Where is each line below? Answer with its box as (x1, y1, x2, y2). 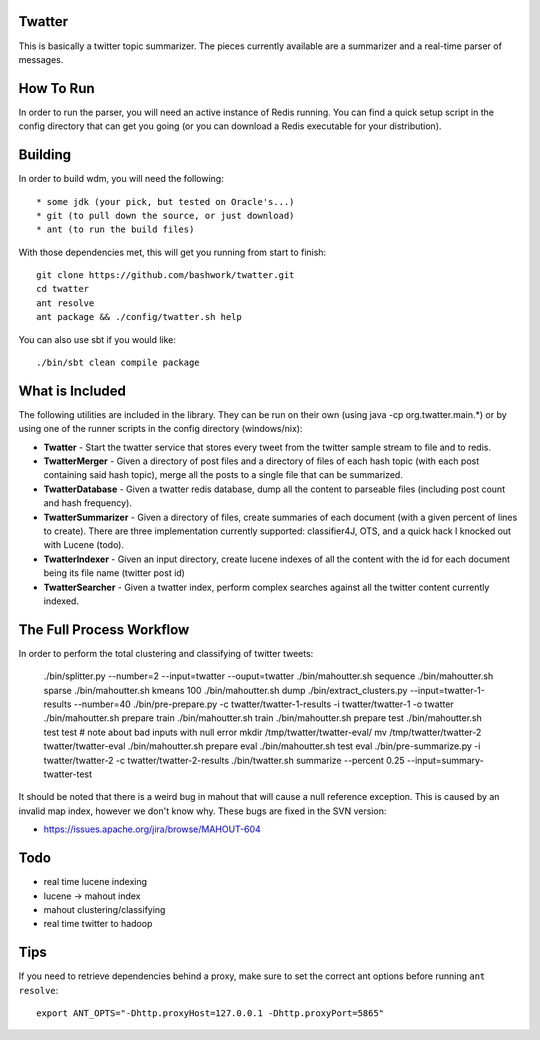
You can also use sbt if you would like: (18, 333, 177, 345)
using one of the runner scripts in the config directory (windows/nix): (18, 423, 303, 435)
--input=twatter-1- (409, 684, 485, 696)
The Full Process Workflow (18, 621, 190, 638)
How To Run (18, 80, 95, 97)
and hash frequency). (43, 497, 132, 509)
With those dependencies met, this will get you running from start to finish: (18, 246, 327, 258)
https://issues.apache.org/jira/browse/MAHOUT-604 (43, 823, 262, 835)
